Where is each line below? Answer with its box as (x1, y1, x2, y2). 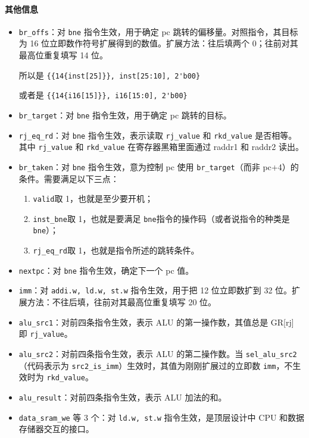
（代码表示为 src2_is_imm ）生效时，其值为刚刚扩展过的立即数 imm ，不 (18, 359, 293, 371)
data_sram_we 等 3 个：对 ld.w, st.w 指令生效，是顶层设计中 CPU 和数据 (18, 411, 305, 423)
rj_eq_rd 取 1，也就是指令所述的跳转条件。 (33, 244, 199, 256)
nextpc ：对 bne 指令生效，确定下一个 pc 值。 (18, 264, 194, 276)
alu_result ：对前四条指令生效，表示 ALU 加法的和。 (18, 390, 227, 403)
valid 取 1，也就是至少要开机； (33, 192, 154, 205)
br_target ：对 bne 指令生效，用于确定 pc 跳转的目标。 (18, 108, 232, 121)
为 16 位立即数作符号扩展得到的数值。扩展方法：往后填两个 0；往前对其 (18, 37, 298, 49)
